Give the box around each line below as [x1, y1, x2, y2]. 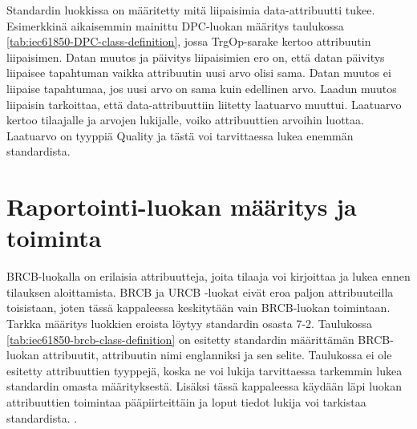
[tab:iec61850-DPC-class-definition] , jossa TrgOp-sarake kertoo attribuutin [6, 33, 371, 50]
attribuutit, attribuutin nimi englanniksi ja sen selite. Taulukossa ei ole [43, 346, 392, 363]
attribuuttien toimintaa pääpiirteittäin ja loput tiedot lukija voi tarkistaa [6, 394, 366, 410]
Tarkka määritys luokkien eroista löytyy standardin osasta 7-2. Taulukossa [6, 315, 373, 332]
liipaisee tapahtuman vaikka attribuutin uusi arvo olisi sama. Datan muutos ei [6, 64, 391, 81]
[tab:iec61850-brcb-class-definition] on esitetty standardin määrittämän [6, 330, 354, 347]
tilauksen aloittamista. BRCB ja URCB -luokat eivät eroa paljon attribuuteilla [6, 283, 394, 300]
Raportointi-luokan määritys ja [6, 190, 357, 223]
